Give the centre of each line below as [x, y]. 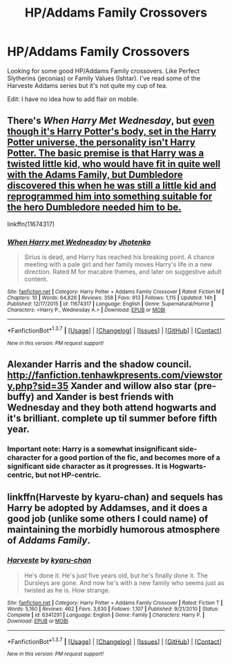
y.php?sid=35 [38, 386]
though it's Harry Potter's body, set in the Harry [112, 132]
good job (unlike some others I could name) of [108, 519]
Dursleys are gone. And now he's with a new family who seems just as [124, 582]
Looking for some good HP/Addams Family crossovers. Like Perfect [104, 71]
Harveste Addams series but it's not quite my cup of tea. [87, 85]
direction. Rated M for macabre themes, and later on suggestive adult [123, 272]
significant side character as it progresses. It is [87, 467]
